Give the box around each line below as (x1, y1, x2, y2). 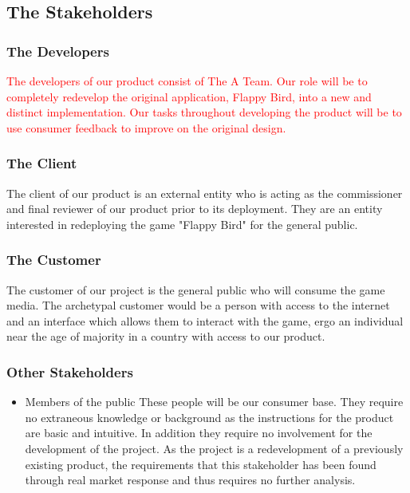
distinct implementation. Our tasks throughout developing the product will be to (6, 104, 402, 120)
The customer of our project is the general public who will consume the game (6, 281, 385, 298)
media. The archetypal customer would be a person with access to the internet (6, 297, 390, 314)
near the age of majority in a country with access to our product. (6, 328, 325, 345)
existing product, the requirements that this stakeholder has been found (25, 456, 376, 472)
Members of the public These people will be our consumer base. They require (25, 393, 404, 410)
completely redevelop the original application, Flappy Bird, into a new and (6, 88, 372, 105)
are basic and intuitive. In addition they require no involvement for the (25, 424, 373, 441)
